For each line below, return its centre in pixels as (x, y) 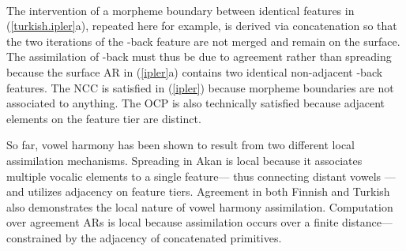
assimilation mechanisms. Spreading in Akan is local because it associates (184, 160)
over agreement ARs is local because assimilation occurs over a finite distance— (199, 222)
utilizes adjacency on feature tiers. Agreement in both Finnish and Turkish (209, 191)
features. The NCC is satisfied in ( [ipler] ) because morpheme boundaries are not (200, 87)
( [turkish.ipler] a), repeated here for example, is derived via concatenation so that (202, 26)
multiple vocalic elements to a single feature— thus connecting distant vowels (194, 176)
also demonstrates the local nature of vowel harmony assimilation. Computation (200, 206)
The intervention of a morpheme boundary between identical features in (180, 10)
